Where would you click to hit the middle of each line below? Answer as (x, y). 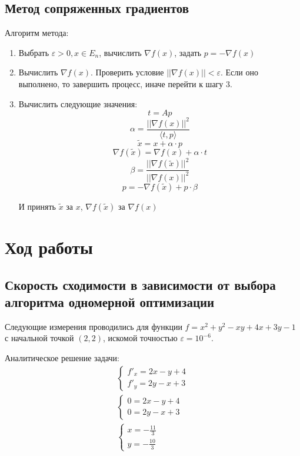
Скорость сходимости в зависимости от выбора (140, 284)
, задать (188, 52)
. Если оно (239, 72)
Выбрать (34, 52)
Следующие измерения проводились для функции (94, 326)
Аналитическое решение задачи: (62, 357)
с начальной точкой (39, 338)
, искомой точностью (140, 338)
